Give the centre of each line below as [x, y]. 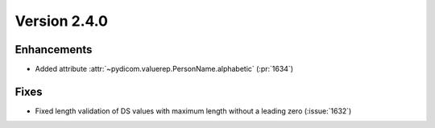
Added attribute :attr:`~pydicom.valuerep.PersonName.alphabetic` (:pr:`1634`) [164, 69]
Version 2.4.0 [62, 21]
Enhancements [54, 50]
